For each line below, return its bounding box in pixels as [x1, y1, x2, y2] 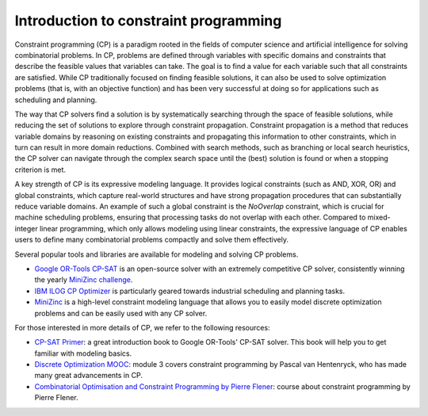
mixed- [367, 212, 392, 222]
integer [14, 223, 39, 233]
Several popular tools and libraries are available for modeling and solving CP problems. [14, 250, 299, 259]
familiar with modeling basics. [34, 349, 132, 358]
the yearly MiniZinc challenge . [34, 275, 133, 284]
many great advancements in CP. [34, 371, 143, 380]
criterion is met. [14, 165, 67, 174]
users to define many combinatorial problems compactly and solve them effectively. [14, 235, 289, 245]
